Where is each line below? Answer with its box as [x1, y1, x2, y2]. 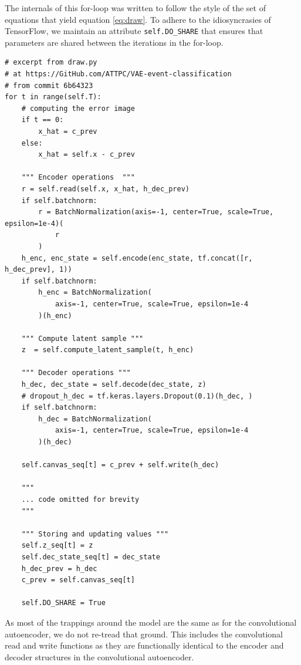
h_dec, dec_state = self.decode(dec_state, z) [21, 380, 207, 389]
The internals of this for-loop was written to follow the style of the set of [5, 2, 266, 13]
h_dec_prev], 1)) [5, 265, 72, 274]
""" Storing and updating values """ [21, 529, 169, 538]
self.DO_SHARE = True [21, 599, 106, 607]
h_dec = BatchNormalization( [38, 414, 152, 423]
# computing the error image [21, 104, 135, 113]
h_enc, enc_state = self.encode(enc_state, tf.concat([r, [21, 254, 253, 262]
